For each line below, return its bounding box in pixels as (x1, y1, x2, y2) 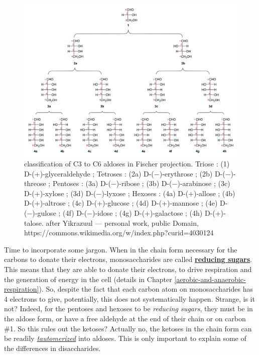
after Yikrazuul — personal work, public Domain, (46, 217, 199, 228)
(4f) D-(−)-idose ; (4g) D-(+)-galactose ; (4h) (63, 208, 203, 218)
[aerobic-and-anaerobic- (174, 274, 246, 284)
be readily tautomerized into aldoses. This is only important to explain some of (4, 333, 246, 343)
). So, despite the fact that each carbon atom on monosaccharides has (39, 284, 253, 294)
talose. (24, 217, 44, 228)
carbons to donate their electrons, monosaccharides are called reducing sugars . (4, 254, 252, 264)
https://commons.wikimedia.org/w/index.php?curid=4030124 (24, 227, 214, 238)
